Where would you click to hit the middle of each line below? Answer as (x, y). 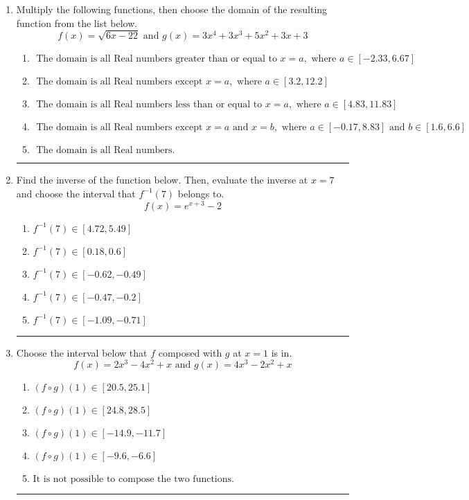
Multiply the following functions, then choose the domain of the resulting (172, 9)
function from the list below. (77, 23)
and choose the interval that (76, 193)
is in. (282, 352)
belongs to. (201, 193)
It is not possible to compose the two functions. (133, 480)
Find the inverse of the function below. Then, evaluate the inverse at (162, 180)
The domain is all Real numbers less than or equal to (149, 105)
